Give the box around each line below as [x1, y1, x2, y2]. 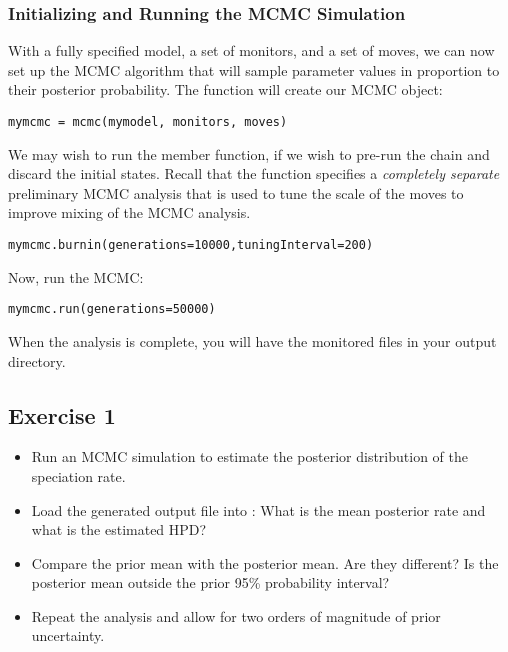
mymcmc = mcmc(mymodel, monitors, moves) [8, 115, 288, 129]
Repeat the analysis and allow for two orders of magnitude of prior [31, 605, 441, 626]
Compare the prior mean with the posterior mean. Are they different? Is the [31, 552, 499, 573]
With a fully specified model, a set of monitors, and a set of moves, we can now [8, 40, 495, 61]
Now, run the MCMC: [8, 266, 144, 287]
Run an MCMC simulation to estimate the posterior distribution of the [31, 446, 468, 467]
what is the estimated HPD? [31, 519, 207, 540]
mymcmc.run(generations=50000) [8, 302, 216, 317]
